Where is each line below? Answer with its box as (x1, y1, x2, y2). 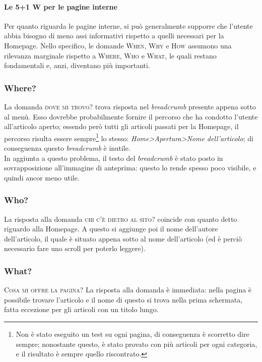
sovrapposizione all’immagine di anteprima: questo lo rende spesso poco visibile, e (4, 162, 256, 173)
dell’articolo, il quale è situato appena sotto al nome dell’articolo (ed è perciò (4, 233, 242, 244)
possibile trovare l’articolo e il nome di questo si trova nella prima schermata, (4, 294, 243, 305)
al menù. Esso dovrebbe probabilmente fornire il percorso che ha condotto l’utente (4, 111, 258, 122)
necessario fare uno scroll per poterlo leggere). (4, 243, 146, 254)
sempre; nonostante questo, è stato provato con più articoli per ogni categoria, (16, 338, 257, 349)
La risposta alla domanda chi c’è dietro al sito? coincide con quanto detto (4, 213, 237, 224)
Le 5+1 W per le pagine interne (4, 1, 117, 12)
